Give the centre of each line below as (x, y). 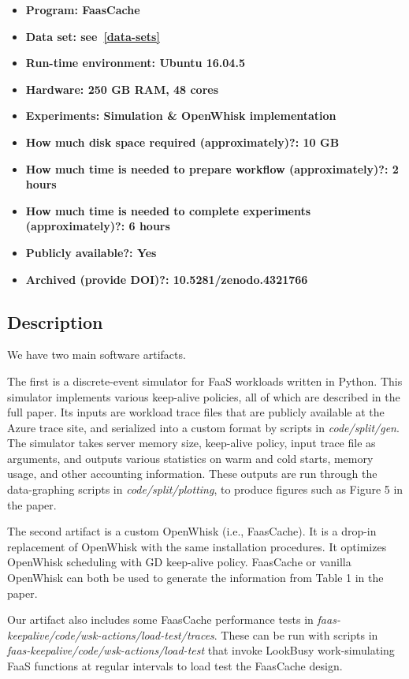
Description (55, 321)
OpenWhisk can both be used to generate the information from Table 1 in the (195, 578)
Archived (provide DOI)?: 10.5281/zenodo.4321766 (167, 279)
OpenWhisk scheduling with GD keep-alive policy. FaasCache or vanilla (179, 562)
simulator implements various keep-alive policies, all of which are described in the (204, 396)
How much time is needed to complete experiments (168, 210)
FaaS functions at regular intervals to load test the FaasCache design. (175, 666)
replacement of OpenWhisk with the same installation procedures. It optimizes (197, 546)
